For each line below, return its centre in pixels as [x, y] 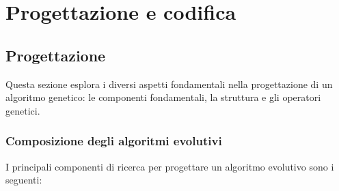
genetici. [23, 110]
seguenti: [24, 180]
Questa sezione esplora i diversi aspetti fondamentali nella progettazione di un [169, 84]
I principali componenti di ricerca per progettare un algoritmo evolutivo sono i [170, 166]
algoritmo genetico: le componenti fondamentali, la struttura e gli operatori [163, 97]
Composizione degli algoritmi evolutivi [114, 141]
